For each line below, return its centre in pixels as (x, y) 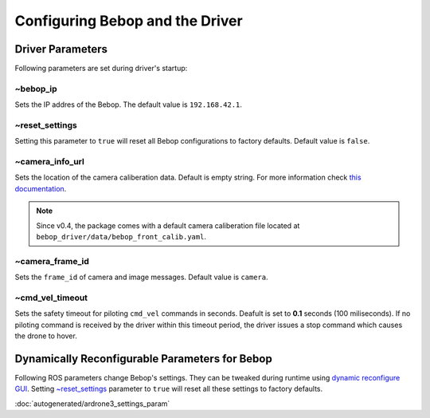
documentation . (41, 188)
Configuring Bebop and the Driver (129, 21)
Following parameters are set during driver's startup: (101, 69)
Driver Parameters (61, 49)
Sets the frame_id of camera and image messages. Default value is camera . (141, 277)
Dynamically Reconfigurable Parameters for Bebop (143, 359)
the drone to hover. (46, 336)
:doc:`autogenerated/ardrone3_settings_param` (92, 404)
